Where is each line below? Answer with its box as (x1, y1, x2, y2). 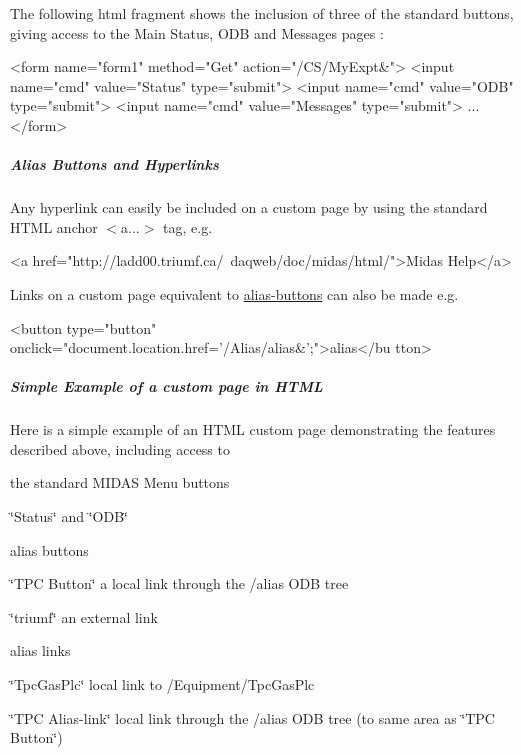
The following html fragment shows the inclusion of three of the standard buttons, (10, 3, 514, 23)
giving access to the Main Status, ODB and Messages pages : (10, 22, 384, 43)
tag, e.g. (163, 216, 213, 237)
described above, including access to (10, 438, 230, 459)
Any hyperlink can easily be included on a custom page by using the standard (10, 197, 488, 218)
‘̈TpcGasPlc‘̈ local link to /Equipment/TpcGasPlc (10, 674, 315, 694)
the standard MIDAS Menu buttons (10, 472, 230, 493)
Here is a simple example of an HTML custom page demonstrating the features (10, 419, 496, 440)
